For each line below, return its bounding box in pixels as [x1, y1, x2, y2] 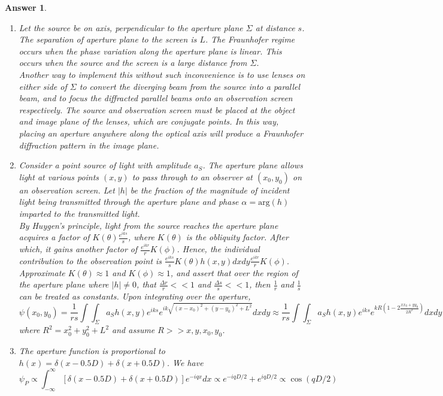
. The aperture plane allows [202, 159, 303, 171]
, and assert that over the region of [170, 266, 298, 279]
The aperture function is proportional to [19, 344, 165, 357]
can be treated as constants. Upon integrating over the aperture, [19, 290, 251, 303]
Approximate [19, 266, 65, 279]
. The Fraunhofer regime [205, 33, 295, 46]
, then [249, 278, 271, 291]
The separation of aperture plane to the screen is [19, 33, 197, 46]
